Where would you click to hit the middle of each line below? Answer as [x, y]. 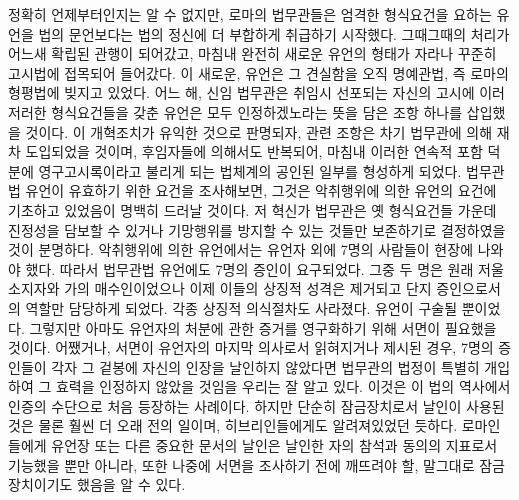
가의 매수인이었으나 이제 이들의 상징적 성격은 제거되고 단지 [248, 288]
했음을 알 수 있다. [131, 484]
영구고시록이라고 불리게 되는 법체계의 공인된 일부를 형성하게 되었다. [250, 170]
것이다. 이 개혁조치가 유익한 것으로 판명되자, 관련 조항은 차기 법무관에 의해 [259, 131]
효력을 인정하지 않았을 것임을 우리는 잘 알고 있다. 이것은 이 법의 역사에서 [283, 386]
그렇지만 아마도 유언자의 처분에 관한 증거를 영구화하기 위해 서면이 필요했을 [263, 327]
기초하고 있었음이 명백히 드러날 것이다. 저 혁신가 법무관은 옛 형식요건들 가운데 [252, 209]
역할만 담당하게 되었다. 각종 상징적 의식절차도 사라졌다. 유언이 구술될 [241, 307]
